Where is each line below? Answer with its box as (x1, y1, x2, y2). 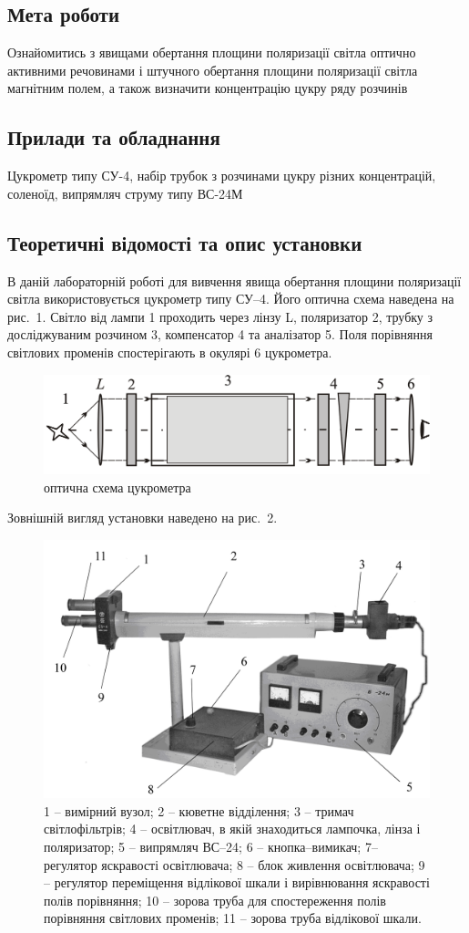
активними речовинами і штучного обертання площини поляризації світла (7, 60, 418, 79)
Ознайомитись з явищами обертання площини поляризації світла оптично (7, 43, 416, 62)
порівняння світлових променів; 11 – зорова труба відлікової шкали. (44, 908, 422, 928)
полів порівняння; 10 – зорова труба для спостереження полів (44, 890, 386, 909)
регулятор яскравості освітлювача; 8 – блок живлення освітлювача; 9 (44, 855, 425, 874)
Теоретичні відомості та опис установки (7, 228, 362, 256)
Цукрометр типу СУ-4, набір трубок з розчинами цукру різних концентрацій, (7, 166, 436, 185)
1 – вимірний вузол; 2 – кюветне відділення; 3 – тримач (44, 801, 354, 820)
